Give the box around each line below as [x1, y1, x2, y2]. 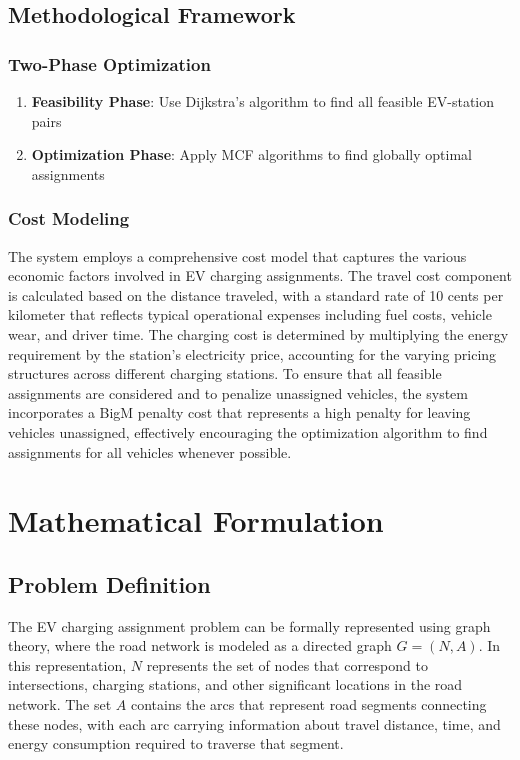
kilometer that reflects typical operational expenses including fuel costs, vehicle [8, 304, 492, 325]
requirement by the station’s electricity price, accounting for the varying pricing [8, 343, 497, 364]
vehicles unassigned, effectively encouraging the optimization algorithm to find [8, 421, 488, 442]
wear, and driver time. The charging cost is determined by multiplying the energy [8, 323, 509, 344]
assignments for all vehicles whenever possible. [8, 441, 292, 462]
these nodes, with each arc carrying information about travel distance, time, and [8, 713, 501, 734]
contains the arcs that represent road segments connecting [130, 694, 487, 715]
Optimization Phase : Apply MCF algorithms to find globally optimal [31, 144, 472, 165]
